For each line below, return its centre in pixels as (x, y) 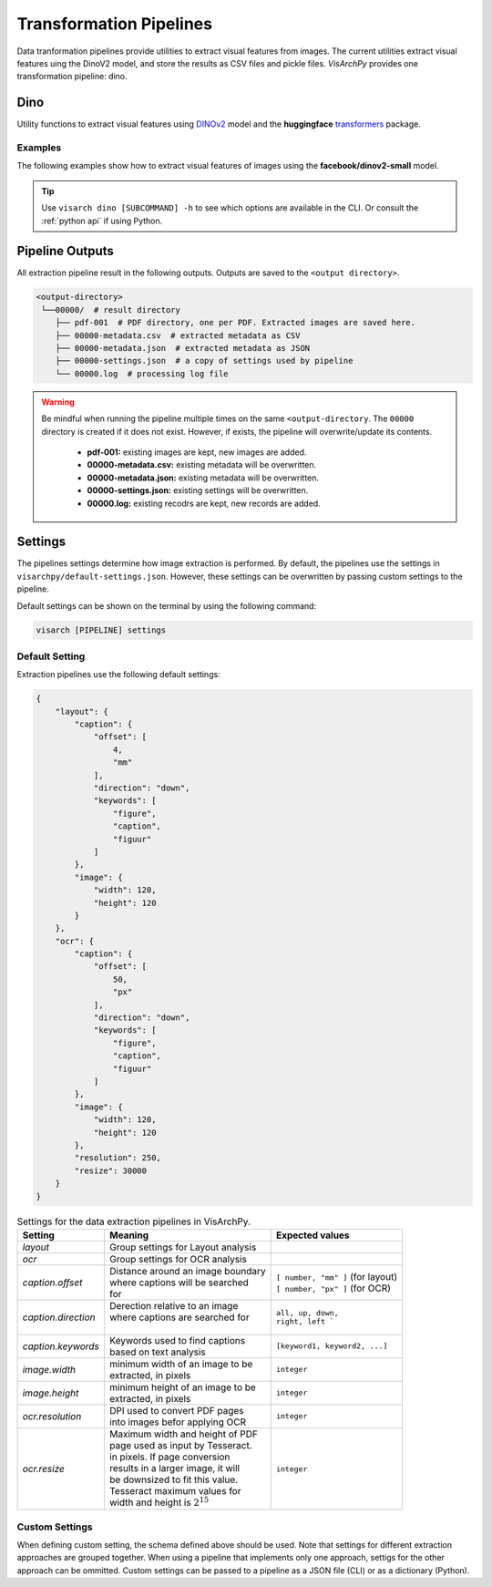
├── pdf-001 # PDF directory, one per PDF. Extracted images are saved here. (236, 323)
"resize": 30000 (111, 1170)
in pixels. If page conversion (170, 1457)
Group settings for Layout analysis (183, 1247)
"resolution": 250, (118, 1158)
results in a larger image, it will (175, 1468)
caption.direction (59, 1317)
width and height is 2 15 (159, 1502)
